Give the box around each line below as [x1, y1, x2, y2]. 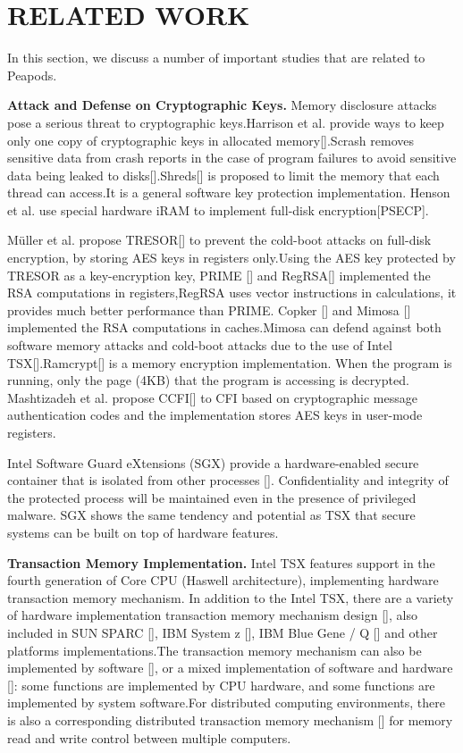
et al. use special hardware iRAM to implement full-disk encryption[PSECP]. [7, 200, 429, 219]
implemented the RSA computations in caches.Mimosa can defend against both [7, 318, 442, 337]
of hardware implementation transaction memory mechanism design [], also [7, 606, 417, 624]
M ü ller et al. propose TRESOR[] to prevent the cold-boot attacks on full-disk [7, 230, 432, 249]
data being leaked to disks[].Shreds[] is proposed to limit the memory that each [7, 165, 440, 184]
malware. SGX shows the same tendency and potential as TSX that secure [7, 506, 416, 524]
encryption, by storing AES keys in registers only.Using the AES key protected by [7, 248, 456, 267]
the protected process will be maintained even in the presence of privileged [7, 488, 417, 506]
